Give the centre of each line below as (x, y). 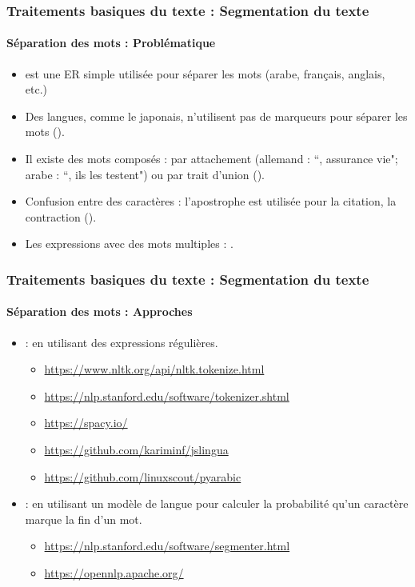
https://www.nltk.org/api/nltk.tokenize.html (154, 369)
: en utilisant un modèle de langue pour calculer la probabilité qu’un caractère (217, 503)
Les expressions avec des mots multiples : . (129, 244)
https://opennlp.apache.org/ (114, 572)
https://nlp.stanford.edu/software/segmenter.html (167, 546)
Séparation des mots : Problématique (111, 43)
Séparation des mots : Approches (100, 311)
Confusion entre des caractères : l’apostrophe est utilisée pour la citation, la (211, 201)
